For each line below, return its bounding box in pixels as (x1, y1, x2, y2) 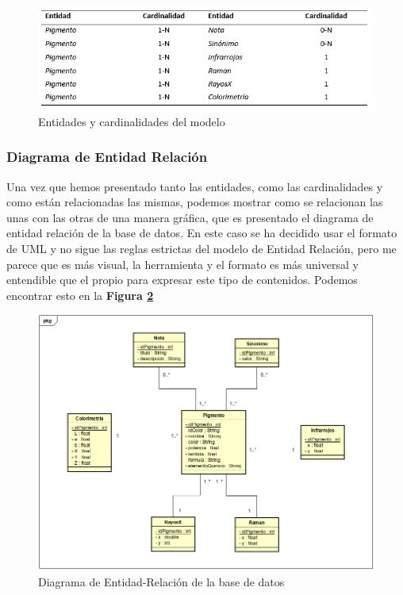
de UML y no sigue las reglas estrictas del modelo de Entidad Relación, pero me (6, 240, 397, 257)
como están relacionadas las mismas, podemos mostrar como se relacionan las (6, 194, 383, 210)
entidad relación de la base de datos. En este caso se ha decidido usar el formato (6, 225, 397, 241)
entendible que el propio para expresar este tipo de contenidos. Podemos (6, 271, 358, 288)
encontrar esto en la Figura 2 (6, 286, 154, 303)
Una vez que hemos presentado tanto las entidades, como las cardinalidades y (6, 178, 383, 194)
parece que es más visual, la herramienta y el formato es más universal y (6, 255, 359, 272)
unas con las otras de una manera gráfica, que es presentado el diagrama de (6, 209, 374, 225)
